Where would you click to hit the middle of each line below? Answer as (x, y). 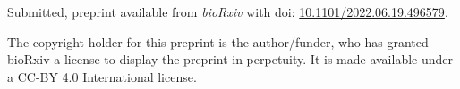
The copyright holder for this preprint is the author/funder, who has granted (218, 41)
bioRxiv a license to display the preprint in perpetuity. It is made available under (230, 59)
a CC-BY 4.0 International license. (102, 76)
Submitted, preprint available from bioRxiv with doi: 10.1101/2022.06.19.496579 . (228, 12)
